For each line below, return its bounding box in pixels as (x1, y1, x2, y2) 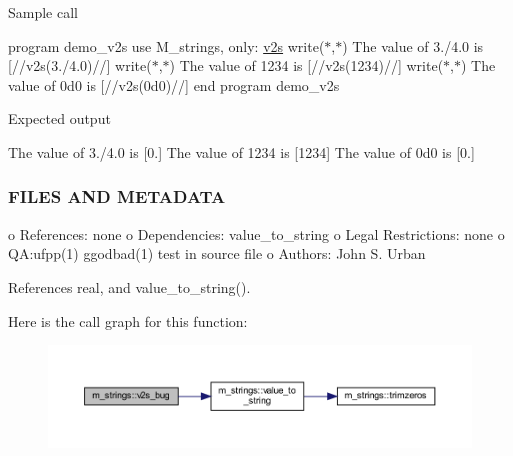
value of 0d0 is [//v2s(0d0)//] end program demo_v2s (8, 74, 340, 95)
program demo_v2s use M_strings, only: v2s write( (8, 35, 325, 56)
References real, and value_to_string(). (8, 276, 251, 297)
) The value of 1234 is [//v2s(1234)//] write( (169, 55, 444, 76)
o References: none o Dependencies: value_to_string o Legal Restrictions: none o (8, 223, 505, 244)
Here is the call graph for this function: (8, 310, 248, 331)
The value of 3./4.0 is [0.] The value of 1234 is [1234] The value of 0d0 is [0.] (8, 141, 475, 162)
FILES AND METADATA (8, 184, 226, 209)
